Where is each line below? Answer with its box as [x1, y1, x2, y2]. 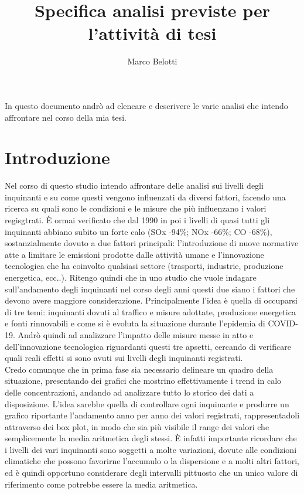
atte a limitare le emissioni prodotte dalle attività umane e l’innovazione [5, 248, 264, 260]
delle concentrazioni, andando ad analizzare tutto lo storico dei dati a [5, 386, 254, 398]
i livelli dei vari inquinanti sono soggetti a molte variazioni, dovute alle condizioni [5, 443, 297, 455]
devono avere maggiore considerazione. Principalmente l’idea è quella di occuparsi [5, 294, 298, 306]
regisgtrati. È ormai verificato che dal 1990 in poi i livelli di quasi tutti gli [5, 214, 270, 226]
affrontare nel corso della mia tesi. [5, 111, 127, 123]
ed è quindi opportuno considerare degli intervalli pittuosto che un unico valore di [5, 466, 298, 479]
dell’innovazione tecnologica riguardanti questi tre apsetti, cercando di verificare [5, 340, 291, 352]
